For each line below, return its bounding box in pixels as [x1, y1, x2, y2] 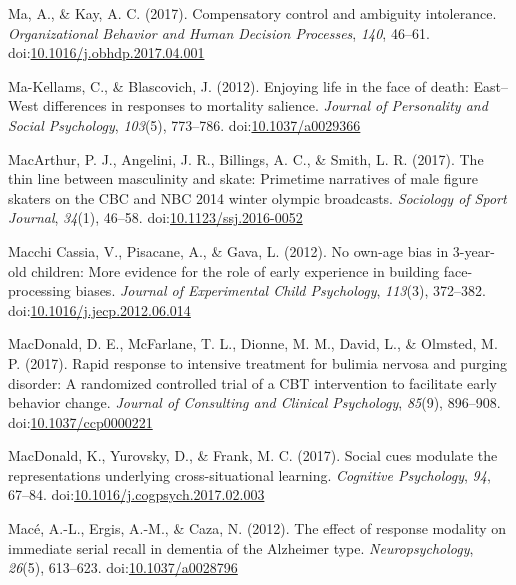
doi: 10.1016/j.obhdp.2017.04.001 [8, 42, 205, 63]
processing [8, 280, 71, 301]
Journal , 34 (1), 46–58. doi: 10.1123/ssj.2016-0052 [8, 207, 303, 228]
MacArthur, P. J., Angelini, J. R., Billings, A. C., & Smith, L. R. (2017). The [8, 148, 484, 169]
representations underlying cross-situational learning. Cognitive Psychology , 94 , [8, 464, 491, 485]
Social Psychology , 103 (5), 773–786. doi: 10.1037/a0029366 [8, 114, 361, 135]
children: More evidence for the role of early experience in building [31, 260, 440, 281]
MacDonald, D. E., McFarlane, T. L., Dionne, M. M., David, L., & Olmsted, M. [8, 333, 498, 354]
